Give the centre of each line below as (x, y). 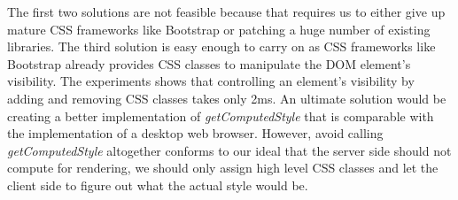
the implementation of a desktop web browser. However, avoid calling (195, 133)
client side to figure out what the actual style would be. (158, 185)
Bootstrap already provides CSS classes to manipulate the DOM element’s (209, 63)
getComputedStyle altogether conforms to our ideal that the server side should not (229, 150)
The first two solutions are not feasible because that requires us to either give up (226, 12)
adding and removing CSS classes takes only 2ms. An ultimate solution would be (227, 98)
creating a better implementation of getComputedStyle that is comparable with (221, 115)
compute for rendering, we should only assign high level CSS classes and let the (223, 168)
